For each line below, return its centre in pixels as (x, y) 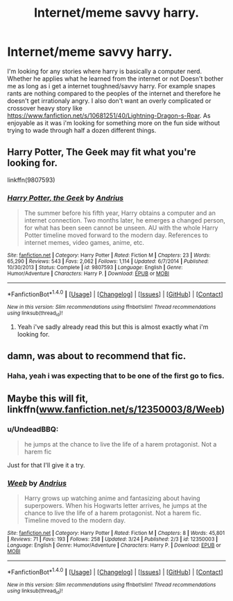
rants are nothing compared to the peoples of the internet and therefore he (114, 93)
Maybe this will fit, (48, 398)
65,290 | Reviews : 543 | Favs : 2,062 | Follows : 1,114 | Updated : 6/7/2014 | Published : (108, 262)
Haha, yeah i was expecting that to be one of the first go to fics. (116, 376)
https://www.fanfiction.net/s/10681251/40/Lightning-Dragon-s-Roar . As (109, 115)
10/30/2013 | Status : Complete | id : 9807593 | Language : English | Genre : (95, 268)
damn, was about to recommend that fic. (97, 356)
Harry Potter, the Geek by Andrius (65, 198)
